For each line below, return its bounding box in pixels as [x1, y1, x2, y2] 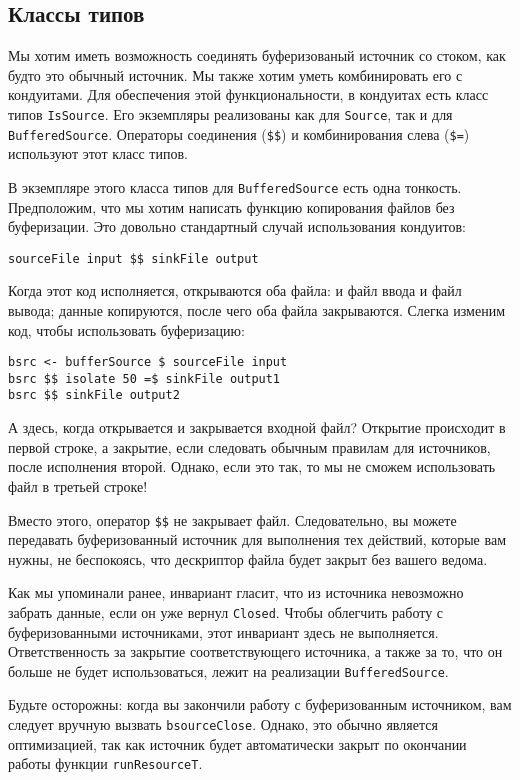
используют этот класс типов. [8, 143, 188, 164]
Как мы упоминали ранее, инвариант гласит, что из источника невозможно [8, 582, 464, 603]
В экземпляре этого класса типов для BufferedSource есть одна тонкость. [8, 176, 462, 197]
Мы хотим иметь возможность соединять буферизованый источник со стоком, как [8, 45, 506, 66]
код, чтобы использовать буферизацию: [8, 319, 245, 340]
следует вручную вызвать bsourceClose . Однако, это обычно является [8, 714, 438, 735]
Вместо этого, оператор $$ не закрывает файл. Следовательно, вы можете [8, 509, 457, 530]
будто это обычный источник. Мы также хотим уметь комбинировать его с [8, 64, 463, 85]
